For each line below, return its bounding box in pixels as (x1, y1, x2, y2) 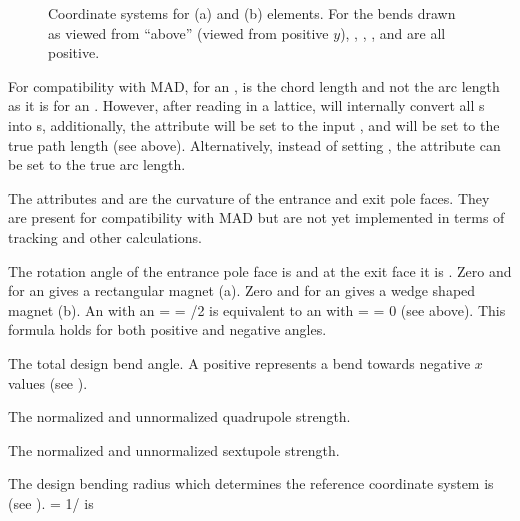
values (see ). (8, 372, 88, 393)
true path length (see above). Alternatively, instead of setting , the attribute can (8, 134, 501, 155)
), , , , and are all (340, 22, 446, 43)
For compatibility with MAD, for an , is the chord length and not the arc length (8, 75, 500, 96)
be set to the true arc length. (8, 154, 186, 175)
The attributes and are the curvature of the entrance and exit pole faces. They (8, 187, 490, 208)
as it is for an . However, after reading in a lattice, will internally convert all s (8, 95, 485, 116)
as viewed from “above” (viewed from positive (48, 22, 329, 43)
